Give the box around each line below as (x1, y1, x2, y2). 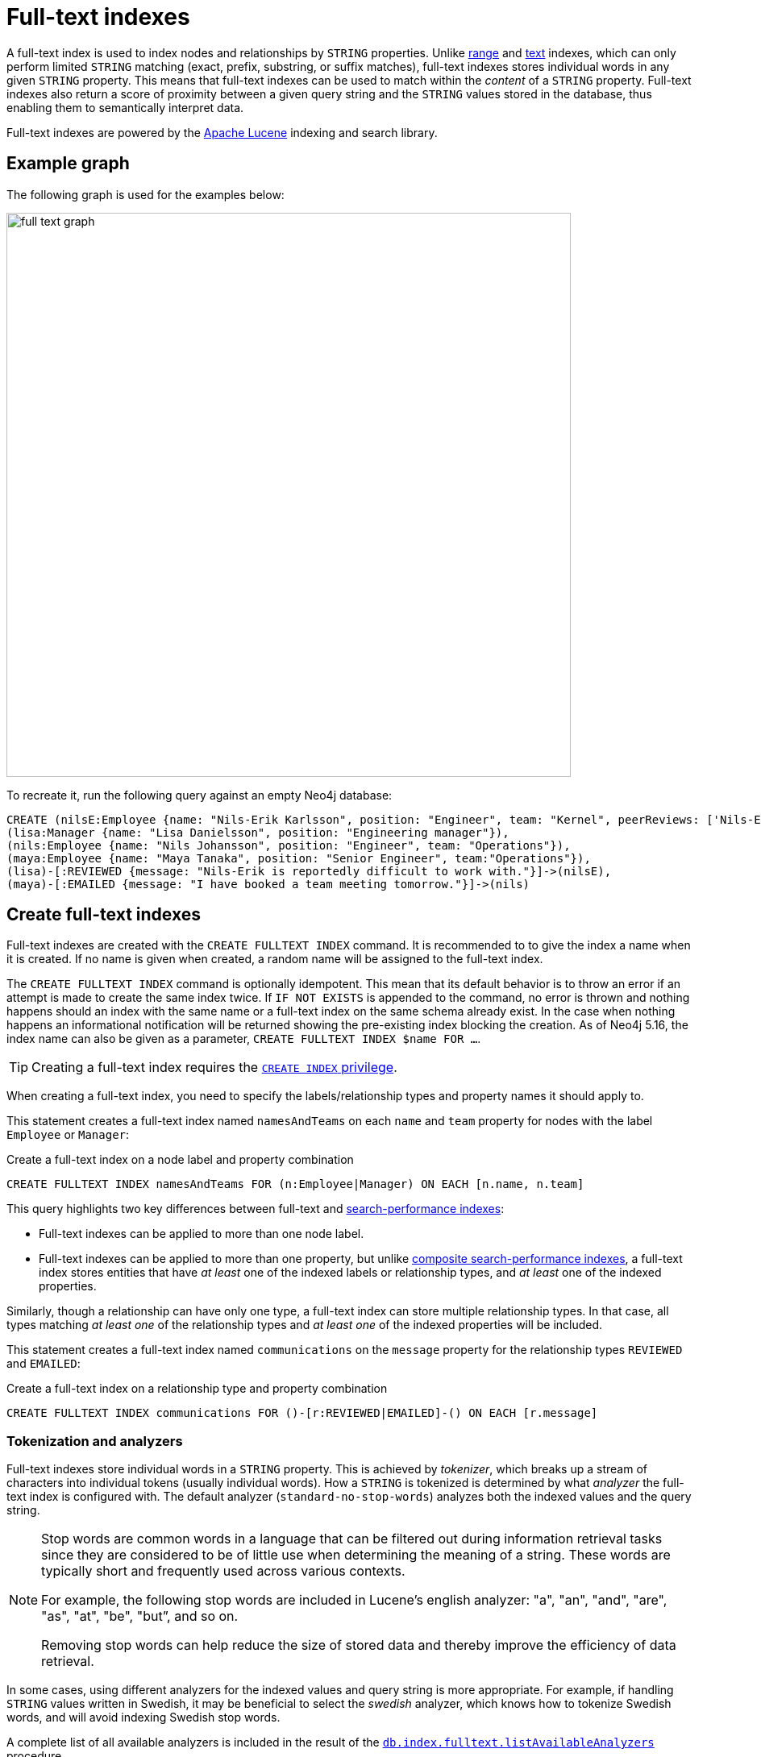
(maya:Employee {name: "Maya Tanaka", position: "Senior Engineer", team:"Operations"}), (6, 851, 591, 865)
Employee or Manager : (6, 1128, 130, 1142)
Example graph (6, 153, 130, 174)
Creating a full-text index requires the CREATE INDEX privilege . (31, 1059, 397, 1076)
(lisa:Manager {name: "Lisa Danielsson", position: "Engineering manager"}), (6, 825, 509, 839)
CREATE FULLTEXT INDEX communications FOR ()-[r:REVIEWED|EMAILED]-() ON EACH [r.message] (6, 1406, 598, 1420)
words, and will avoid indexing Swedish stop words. (6, 1710, 281, 1725)
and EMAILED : (6, 1356, 81, 1371)
